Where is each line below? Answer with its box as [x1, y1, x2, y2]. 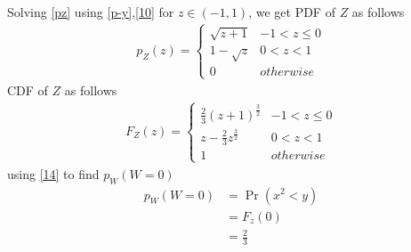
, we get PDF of [248, 3, 335, 20]
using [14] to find [7, 164, 100, 183]
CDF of [7, 80, 48, 99]
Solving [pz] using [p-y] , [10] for [7, 3, 174, 20]
